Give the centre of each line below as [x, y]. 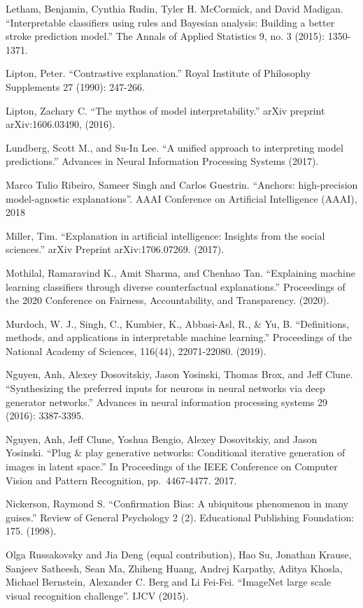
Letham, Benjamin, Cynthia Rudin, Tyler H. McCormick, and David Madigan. [175, 8]
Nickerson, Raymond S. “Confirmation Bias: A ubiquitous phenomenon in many [177, 504]
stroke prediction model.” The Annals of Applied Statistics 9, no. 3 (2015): [165, 36]
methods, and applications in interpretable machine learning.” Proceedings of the [179, 337]
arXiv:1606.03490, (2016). [60, 124]
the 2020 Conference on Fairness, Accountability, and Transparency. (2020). [168, 300]
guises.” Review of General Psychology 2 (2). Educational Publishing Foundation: [180, 517]
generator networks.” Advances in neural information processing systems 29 [167, 401]
